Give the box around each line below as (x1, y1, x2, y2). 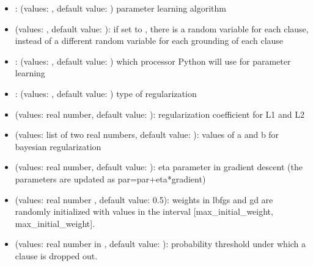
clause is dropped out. (15, 249, 98, 262)
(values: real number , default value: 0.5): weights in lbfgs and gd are (15, 193, 273, 206)
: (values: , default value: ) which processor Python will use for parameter (15, 54, 291, 67)
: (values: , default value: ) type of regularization (15, 87, 197, 99)
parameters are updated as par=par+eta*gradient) (15, 172, 206, 185)
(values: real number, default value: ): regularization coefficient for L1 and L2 (15, 107, 304, 120)
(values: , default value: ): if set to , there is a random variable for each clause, (15, 22, 309, 35)
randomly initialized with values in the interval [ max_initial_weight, (15, 205, 273, 218)
